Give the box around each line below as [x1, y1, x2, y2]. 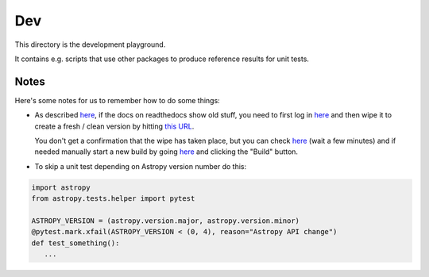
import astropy [31, 183, 91, 192]
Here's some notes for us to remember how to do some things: [14, 95, 220, 105]
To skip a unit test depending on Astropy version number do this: [34, 161, 247, 171]
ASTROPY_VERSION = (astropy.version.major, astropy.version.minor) [31, 216, 300, 225]
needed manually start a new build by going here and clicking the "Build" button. [34, 147, 298, 156]
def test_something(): [31, 238, 120, 248]
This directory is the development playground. [14, 40, 166, 49]
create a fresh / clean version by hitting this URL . [34, 121, 195, 131]
